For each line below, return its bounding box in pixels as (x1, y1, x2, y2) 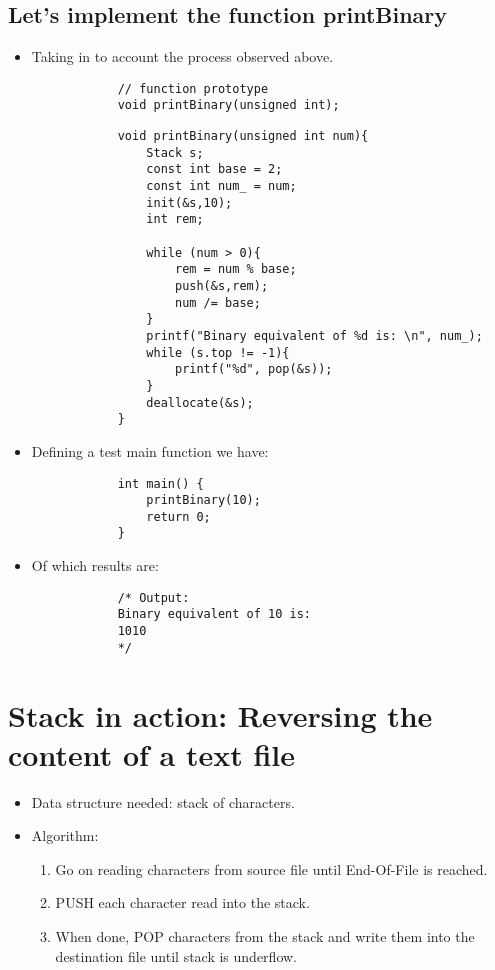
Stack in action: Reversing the (8, 694, 433, 735)
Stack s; (146, 145, 204, 160)
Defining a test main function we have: (31, 440, 269, 461)
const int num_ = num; (146, 179, 297, 194)
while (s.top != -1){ (146, 345, 290, 360)
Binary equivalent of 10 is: (117, 607, 311, 622)
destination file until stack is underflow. (55, 945, 297, 966)
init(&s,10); (146, 195, 233, 210)
